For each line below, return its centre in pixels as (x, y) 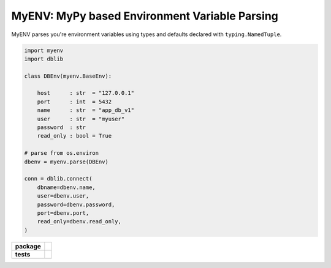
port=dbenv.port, (63, 213)
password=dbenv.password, (76, 204)
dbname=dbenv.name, (67, 187)
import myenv (44, 50)
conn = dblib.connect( (58, 179)
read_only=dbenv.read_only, (79, 221)
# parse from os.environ (62, 153)
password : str (61, 128)
